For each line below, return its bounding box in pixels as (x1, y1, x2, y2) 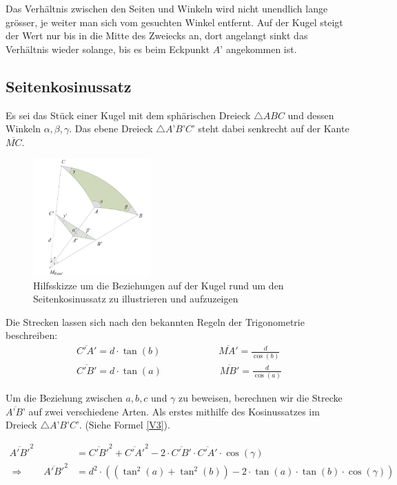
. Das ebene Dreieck (69, 121, 153, 136)
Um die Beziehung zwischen (6, 391, 123, 405)
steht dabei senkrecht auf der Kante (198, 121, 349, 136)
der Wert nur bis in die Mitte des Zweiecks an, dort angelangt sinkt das (6, 28, 308, 43)
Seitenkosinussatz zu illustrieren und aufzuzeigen (33, 291, 238, 306)
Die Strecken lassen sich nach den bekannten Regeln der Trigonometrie (6, 314, 305, 329)
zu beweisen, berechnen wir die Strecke (179, 391, 343, 405)
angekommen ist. (225, 41, 297, 56)
